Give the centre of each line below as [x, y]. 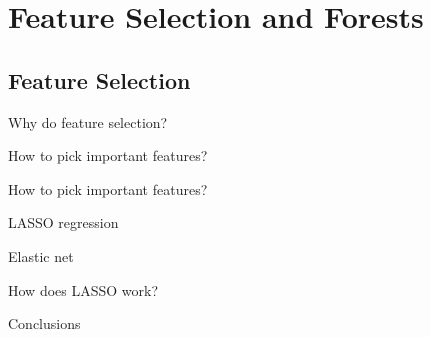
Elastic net [41, 255]
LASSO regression [63, 222]
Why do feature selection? [88, 121]
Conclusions [44, 323]
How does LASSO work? [83, 289]
